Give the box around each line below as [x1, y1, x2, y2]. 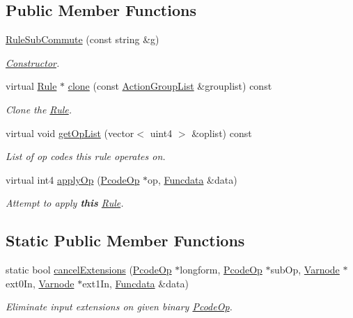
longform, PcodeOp [180, 262, 262, 277]
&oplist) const [191, 125, 252, 140]
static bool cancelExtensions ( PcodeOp [6, 262, 172, 277]
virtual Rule [6, 79, 57, 93]
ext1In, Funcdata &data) [82, 276, 189, 290]
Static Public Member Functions [6, 230, 245, 251]
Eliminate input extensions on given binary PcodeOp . [6, 299, 233, 314]
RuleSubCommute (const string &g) [6, 32, 159, 47]
